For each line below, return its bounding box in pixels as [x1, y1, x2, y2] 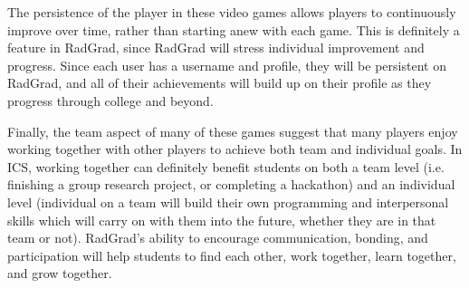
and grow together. [7, 264, 112, 283]
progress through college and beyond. [7, 91, 214, 110]
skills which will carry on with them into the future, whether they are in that [7, 210, 436, 229]
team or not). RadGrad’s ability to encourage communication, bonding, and [7, 228, 428, 247]
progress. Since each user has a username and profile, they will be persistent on [7, 55, 446, 74]
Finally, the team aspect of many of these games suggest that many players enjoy [7, 121, 458, 140]
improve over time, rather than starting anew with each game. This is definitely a [7, 20, 460, 39]
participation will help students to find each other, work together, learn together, [7, 245, 456, 264]
